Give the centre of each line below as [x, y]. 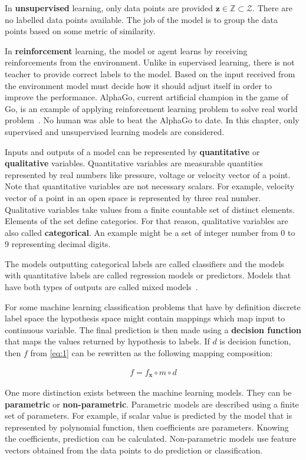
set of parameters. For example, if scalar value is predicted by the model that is [149, 415]
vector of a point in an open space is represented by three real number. [133, 197]
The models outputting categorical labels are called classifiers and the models [144, 263]
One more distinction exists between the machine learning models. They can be [148, 392]
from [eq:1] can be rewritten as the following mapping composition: [152, 353]
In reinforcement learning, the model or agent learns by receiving [126, 50]
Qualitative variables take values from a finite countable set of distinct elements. [150, 209]
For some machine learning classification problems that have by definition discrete [153, 306]
